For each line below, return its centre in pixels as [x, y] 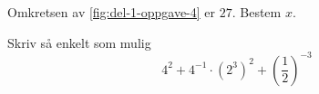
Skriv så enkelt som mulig [79, 42]
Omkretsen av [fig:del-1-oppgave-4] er [112, 12]
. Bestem [257, 12]
